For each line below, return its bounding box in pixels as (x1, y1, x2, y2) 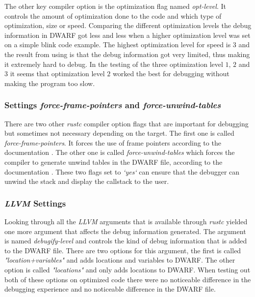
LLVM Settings (4, 197, 66, 209)
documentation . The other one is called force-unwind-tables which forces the (4, 147, 235, 157)
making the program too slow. (4, 78, 95, 88)
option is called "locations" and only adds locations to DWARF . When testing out (4, 264, 251, 274)
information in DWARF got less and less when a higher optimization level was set (4, 30, 251, 40)
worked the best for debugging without (113, 68, 229, 79)
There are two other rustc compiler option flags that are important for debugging (4, 118, 249, 128)
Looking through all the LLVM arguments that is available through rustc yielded (4, 216, 248, 226)
